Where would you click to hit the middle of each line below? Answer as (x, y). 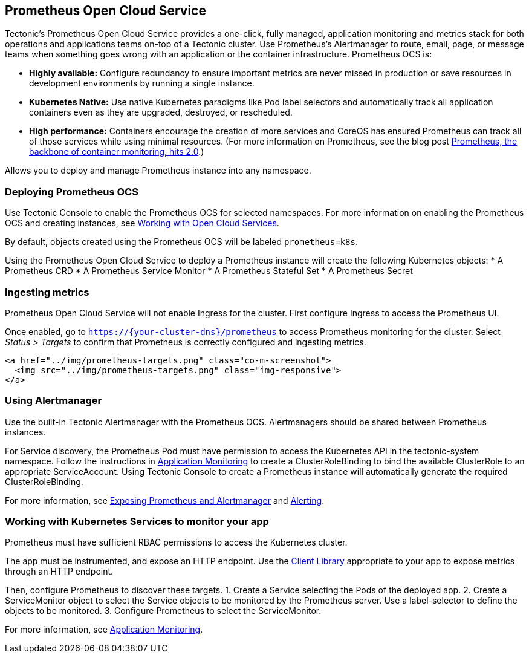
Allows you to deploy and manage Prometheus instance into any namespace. (158, 171)
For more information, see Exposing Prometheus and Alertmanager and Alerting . (165, 500)
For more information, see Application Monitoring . (104, 630)
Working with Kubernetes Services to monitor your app (137, 522)
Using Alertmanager (54, 401)
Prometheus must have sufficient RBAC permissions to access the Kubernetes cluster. (176, 542)
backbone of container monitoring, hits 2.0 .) (117, 152)
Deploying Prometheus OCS (72, 191)
